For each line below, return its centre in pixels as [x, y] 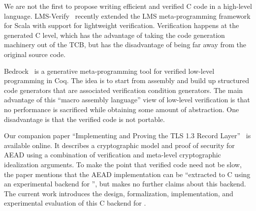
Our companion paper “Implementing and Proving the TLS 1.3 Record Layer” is [128, 136]
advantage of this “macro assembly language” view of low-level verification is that [127, 100]
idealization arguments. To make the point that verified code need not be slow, [123, 164]
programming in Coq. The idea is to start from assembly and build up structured [127, 80]
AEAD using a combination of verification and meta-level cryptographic [112, 155]
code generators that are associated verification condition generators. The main [124, 90]
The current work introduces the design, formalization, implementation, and [119, 193]
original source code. [35, 54]
